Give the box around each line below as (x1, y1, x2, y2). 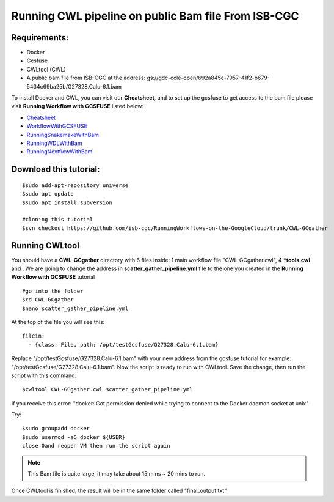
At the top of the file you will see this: (11, 318, 105, 325)
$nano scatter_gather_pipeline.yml (22, 305, 129, 312)
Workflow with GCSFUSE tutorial (11, 273, 95, 281)
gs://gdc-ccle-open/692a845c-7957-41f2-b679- (147, 74, 270, 82)
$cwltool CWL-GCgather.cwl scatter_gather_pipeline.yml (22, 386, 193, 393)
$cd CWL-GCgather (22, 297, 74, 303)
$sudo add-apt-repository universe (22, 182, 129, 189)
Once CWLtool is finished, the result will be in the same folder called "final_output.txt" (11, 487, 227, 495)
